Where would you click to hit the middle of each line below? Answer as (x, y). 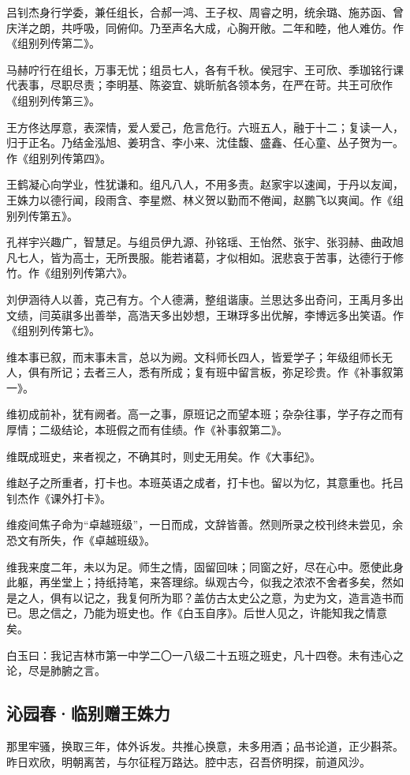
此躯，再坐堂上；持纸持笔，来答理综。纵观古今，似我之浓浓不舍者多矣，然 (199, 582)
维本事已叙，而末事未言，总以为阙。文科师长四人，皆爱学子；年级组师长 (194, 356)
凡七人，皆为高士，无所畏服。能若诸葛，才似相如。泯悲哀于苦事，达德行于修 (205, 257)
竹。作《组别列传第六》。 (70, 273)
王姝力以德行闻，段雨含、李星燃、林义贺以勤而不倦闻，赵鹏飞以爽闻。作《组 (205, 199)
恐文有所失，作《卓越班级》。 (81, 540)
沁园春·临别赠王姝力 (88, 713)
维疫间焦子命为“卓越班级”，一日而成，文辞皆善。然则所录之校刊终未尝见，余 (205, 524)
